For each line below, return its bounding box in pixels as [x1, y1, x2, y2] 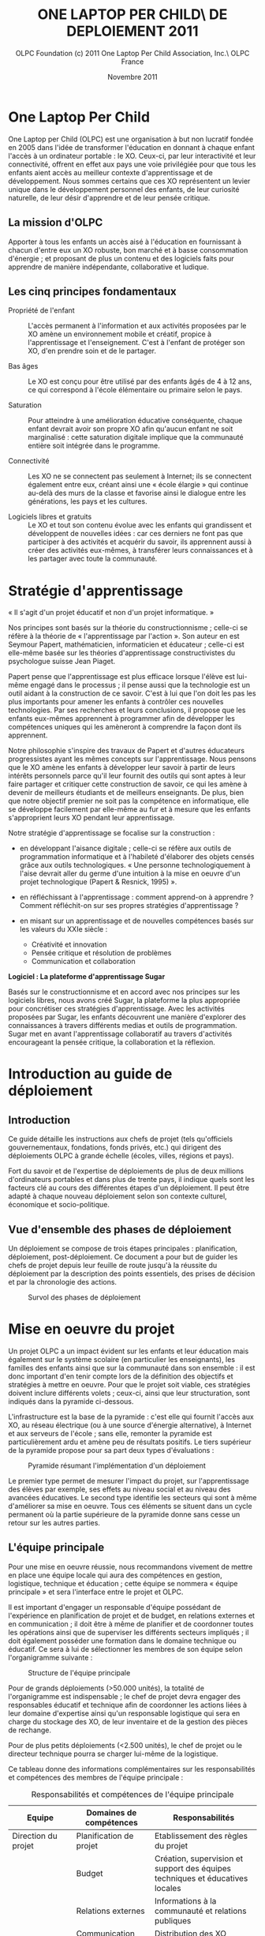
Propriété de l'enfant [8, 306, 75, 315]
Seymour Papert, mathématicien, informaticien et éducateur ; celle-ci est [8, 640, 244, 649]
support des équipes [154, 1863, 231, 1874]
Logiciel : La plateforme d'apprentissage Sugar [8, 972, 166, 981]
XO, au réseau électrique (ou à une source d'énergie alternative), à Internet [8, 1420, 252, 1430]
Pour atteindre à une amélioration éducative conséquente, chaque [28, 416, 243, 426]
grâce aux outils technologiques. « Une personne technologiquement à [19, 861, 251, 870]
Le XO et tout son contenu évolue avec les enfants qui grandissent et [28, 520, 252, 530]
